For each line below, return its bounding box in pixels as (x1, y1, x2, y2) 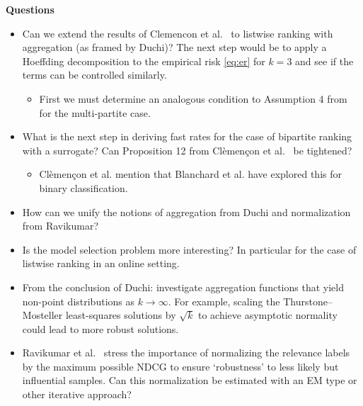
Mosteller (22, 308, 63, 322)
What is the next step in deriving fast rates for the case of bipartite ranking (22, 129, 352, 144)
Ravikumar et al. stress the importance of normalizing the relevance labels (22, 345, 350, 360)
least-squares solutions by (65, 308, 176, 322)
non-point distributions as (22, 293, 134, 308)
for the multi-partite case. (39, 105, 151, 120)
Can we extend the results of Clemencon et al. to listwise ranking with (22, 26, 333, 40)
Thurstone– (283, 293, 333, 308)
